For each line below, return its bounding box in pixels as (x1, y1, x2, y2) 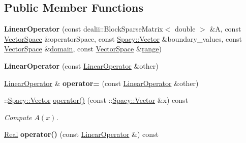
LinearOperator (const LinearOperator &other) (4, 60, 159, 71)
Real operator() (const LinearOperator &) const (4, 129, 159, 139)
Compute (4, 111, 32, 122)
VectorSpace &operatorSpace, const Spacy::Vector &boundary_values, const (4, 33, 242, 44)
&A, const (209, 23, 241, 34)
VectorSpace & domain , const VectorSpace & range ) (4, 43, 162, 54)
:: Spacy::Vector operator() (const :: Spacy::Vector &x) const (4, 95, 189, 105)
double (174, 23, 196, 34)
